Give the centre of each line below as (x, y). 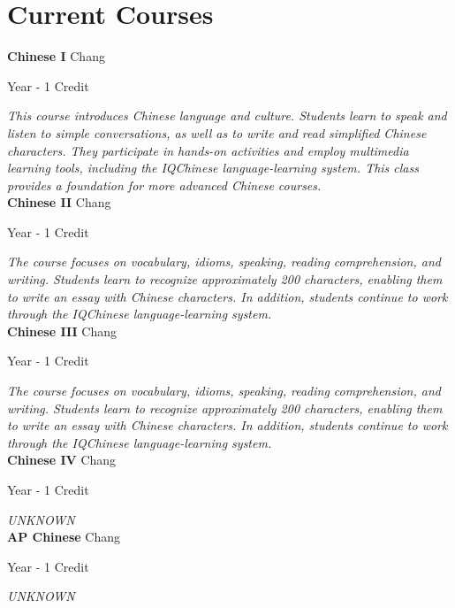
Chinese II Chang (59, 202)
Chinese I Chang (56, 56)
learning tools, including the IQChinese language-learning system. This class (213, 168)
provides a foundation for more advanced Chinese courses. (164, 185)
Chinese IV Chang (62, 460)
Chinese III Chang (62, 331)
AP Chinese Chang (64, 537)
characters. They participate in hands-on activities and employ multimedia (208, 150)
